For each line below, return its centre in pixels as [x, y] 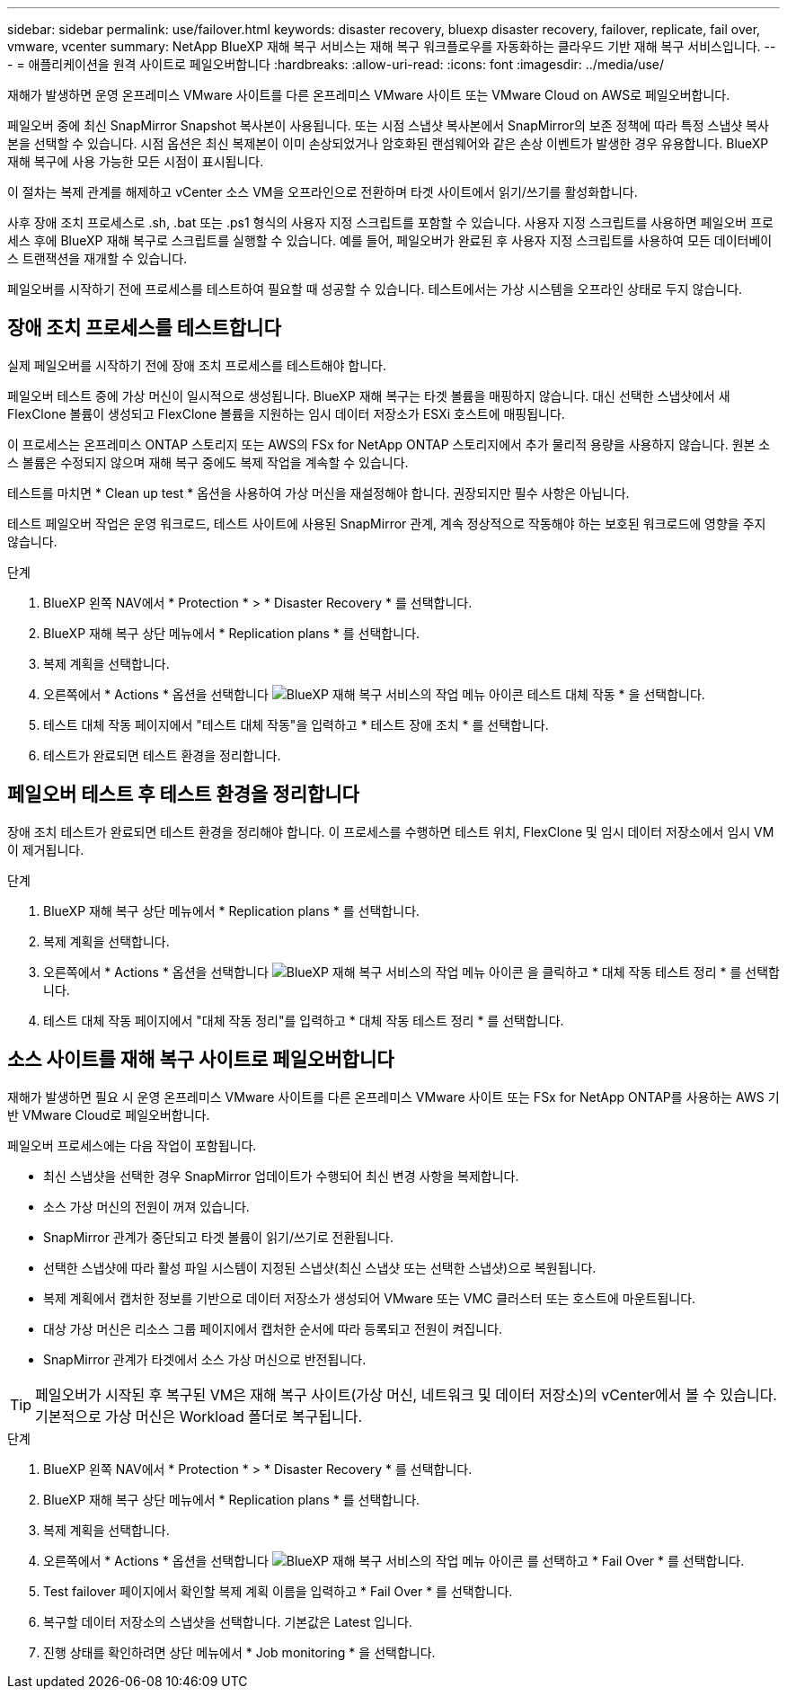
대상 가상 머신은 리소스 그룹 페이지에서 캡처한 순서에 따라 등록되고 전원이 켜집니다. [273, 1328]
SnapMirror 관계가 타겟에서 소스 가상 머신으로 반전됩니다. [205, 1359]
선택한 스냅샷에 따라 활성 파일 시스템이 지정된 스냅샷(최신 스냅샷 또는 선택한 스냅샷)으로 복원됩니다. [320, 1267]
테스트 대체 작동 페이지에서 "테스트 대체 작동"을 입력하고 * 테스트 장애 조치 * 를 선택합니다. [296, 724]
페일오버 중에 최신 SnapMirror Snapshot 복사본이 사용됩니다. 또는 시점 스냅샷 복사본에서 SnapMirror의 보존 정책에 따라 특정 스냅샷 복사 [388, 125]
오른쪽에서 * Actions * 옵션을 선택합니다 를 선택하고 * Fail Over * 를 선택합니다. [394, 1560]
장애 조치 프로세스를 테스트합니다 [144, 328]
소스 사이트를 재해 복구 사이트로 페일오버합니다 [201, 1060]
